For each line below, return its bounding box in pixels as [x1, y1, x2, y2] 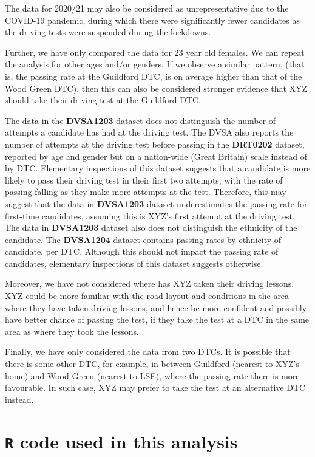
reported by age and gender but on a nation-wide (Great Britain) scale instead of [5, 149, 308, 162]
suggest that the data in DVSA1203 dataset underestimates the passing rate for [5, 197, 308, 210]
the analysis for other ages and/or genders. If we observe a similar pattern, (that [5, 58, 305, 70]
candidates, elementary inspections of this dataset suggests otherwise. [5, 256, 263, 269]
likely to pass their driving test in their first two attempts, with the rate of [5, 173, 283, 186]
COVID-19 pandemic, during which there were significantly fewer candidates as [5, 13, 300, 26]
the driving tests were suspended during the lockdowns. [5, 26, 211, 38]
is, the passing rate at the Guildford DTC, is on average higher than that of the [5, 69, 302, 82]
